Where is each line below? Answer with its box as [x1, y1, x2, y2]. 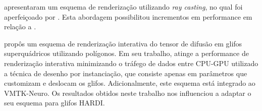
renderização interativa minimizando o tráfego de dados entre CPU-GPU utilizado [4, 58, 258, 68]
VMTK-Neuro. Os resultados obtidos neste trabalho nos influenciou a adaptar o [4, 87, 251, 98]
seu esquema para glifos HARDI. [4, 97, 105, 108]
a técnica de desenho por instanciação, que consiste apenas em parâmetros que [4, 68, 247, 78]
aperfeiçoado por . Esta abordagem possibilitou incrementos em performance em [4, 11, 252, 22]
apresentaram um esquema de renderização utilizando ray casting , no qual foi [4, 2, 243, 12]
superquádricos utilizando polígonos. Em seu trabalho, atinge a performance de [4, 48, 249, 59]
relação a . [4, 21, 36, 32]
